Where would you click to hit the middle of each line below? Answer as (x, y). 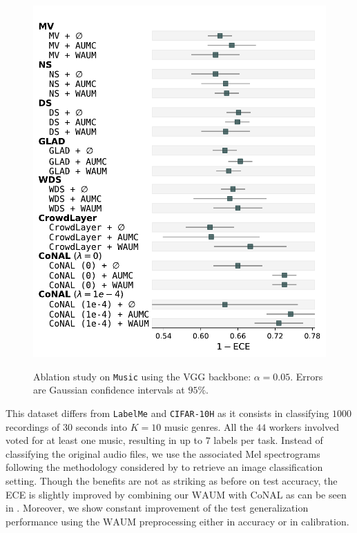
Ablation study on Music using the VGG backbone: (142, 376)
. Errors (307, 376)
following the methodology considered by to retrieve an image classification (164, 467)
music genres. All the (209, 426)
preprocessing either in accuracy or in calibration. (244, 521)
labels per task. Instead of (268, 440)
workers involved (304, 426)
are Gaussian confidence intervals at (109, 390)
